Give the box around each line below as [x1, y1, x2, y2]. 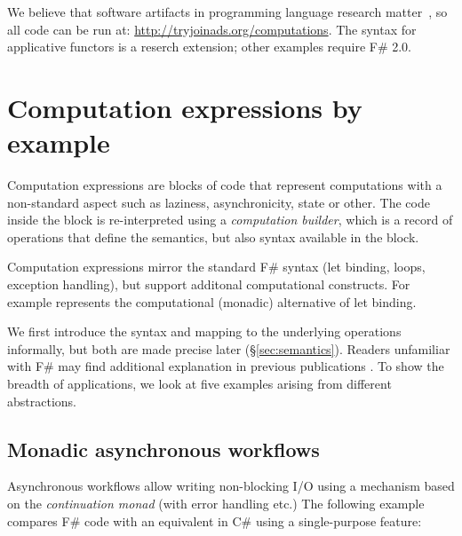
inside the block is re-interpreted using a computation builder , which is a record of [7, 210, 453, 229]
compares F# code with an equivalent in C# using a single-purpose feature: [7, 511, 422, 530]
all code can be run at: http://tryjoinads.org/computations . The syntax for [7, 20, 417, 38]
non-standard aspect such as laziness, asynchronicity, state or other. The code [7, 193, 430, 211]
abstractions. [7, 391, 76, 410]
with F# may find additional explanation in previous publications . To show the [7, 357, 444, 375]
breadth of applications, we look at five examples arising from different [7, 374, 392, 393]
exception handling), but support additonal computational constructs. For [7, 275, 410, 294]
